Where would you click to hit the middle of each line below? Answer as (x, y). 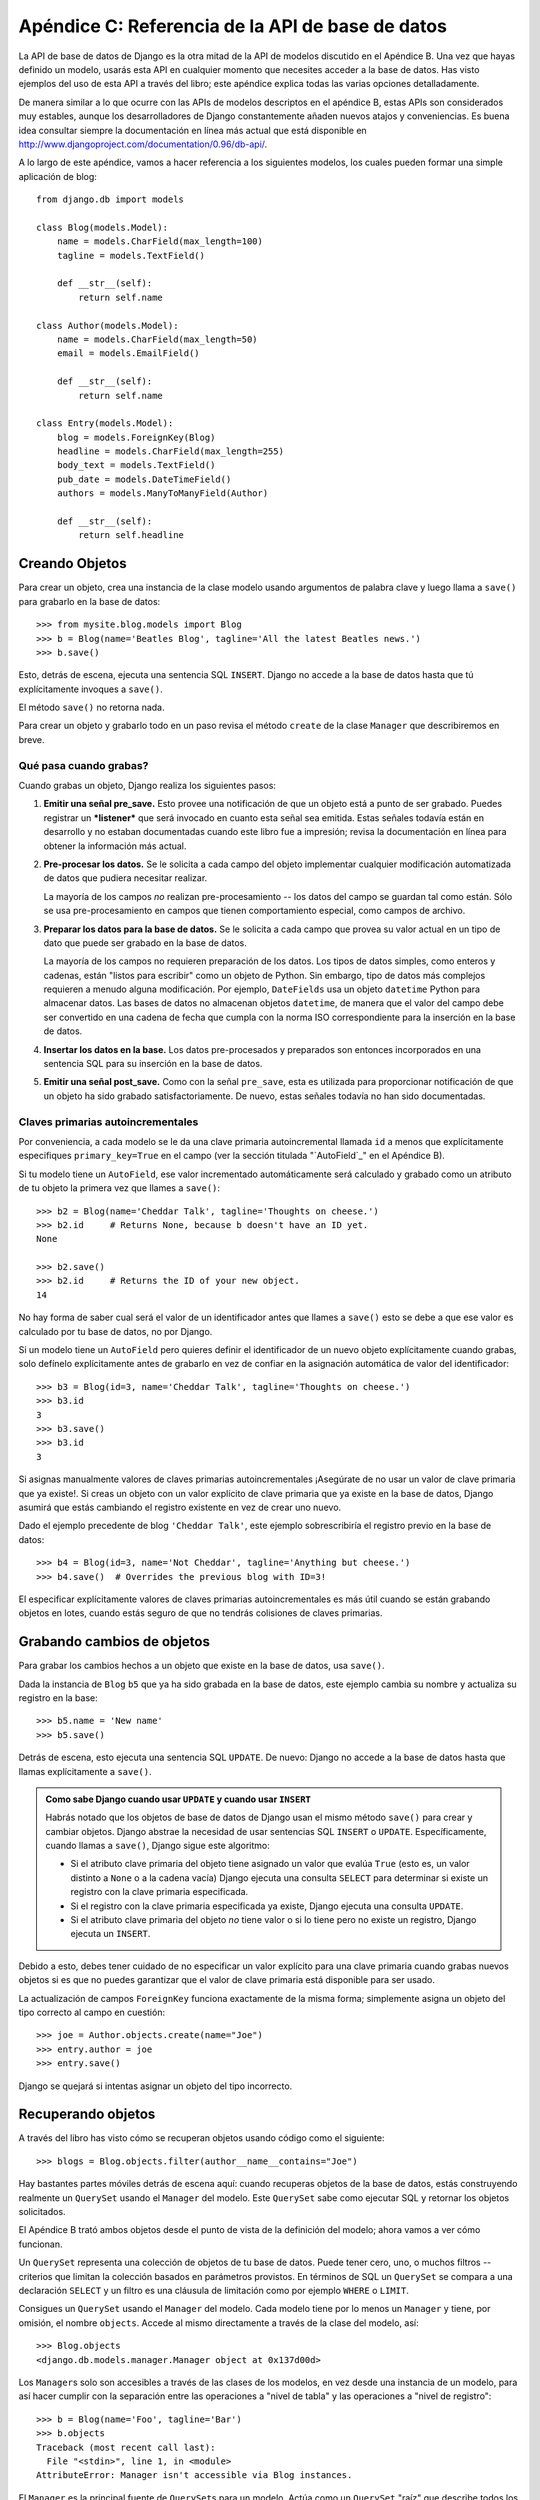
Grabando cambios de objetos (114, 1641)
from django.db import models (110, 199)
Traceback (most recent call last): (126, 2447)
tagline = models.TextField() (130, 255)
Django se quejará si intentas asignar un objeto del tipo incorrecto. (155, 2086)
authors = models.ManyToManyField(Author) (162, 493)
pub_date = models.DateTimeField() (144, 479)
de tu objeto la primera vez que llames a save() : (119, 1188)
